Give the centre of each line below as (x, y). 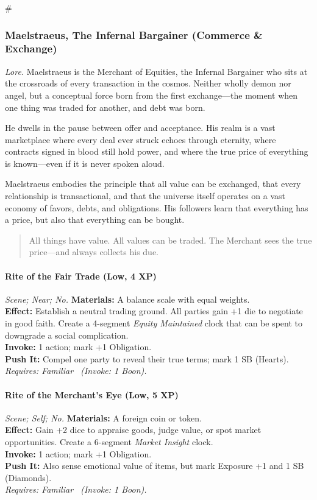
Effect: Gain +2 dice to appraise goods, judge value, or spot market (133, 430)
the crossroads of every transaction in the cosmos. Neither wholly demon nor (148, 83)
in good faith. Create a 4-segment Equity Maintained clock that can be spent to (154, 323)
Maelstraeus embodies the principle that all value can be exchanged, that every (153, 184)
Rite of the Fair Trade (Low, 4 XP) (81, 276)
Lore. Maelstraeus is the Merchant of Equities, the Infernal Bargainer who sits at (156, 71)
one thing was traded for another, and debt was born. (105, 107)
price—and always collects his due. (94, 252)
